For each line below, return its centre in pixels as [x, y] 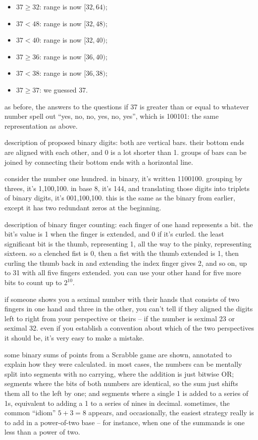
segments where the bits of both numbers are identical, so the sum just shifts [121, 383]
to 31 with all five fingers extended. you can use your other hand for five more [123, 272]
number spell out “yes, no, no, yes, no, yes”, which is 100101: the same [112, 116]
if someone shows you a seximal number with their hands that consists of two [122, 299]
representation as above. [41, 125]
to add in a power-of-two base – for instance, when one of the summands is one [125, 422]
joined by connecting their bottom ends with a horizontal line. [99, 162]
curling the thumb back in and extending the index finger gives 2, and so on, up [126, 263]
